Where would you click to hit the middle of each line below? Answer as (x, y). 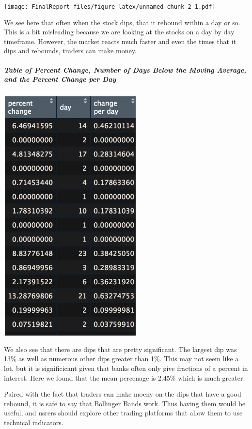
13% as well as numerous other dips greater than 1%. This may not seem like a (121, 359)
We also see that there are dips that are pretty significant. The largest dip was (120, 349)
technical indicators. (34, 422)
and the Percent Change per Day (60, 79)
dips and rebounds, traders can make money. (70, 51)
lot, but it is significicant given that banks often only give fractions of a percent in (126, 368)
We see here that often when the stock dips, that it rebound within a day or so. (122, 22)
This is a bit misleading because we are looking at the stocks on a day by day (119, 32)
